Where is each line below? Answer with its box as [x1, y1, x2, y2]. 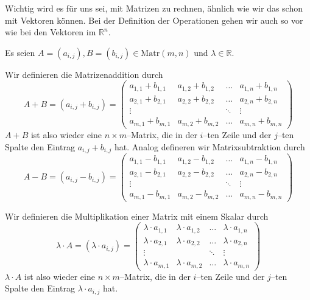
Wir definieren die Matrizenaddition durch [5, 68, 163, 80]
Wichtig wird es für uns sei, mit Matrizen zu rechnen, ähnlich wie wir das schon [5, 2, 303, 14]
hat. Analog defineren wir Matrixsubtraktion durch [114, 140, 305, 153]
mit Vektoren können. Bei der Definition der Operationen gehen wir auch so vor [5, 13, 303, 26]
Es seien [5, 46, 35, 58]
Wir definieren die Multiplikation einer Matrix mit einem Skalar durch [5, 209, 269, 222]
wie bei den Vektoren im [5, 26, 96, 38]
